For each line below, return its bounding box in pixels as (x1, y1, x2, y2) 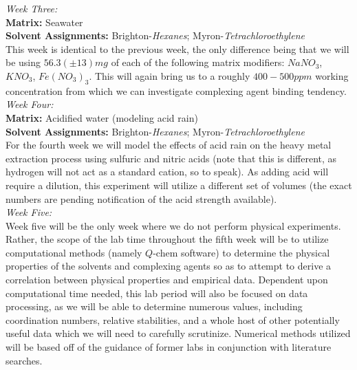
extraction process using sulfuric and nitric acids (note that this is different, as (6, 151, 337, 165)
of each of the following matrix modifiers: (111, 55, 285, 69)
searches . (6, 353, 43, 367)
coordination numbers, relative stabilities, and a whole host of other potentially (6, 312, 340, 327)
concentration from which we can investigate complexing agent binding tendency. (6, 83, 347, 98)
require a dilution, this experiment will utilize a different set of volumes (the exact (6, 177, 352, 192)
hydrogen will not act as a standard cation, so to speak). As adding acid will (6, 164, 329, 179)
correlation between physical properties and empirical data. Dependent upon (6, 272, 328, 287)
